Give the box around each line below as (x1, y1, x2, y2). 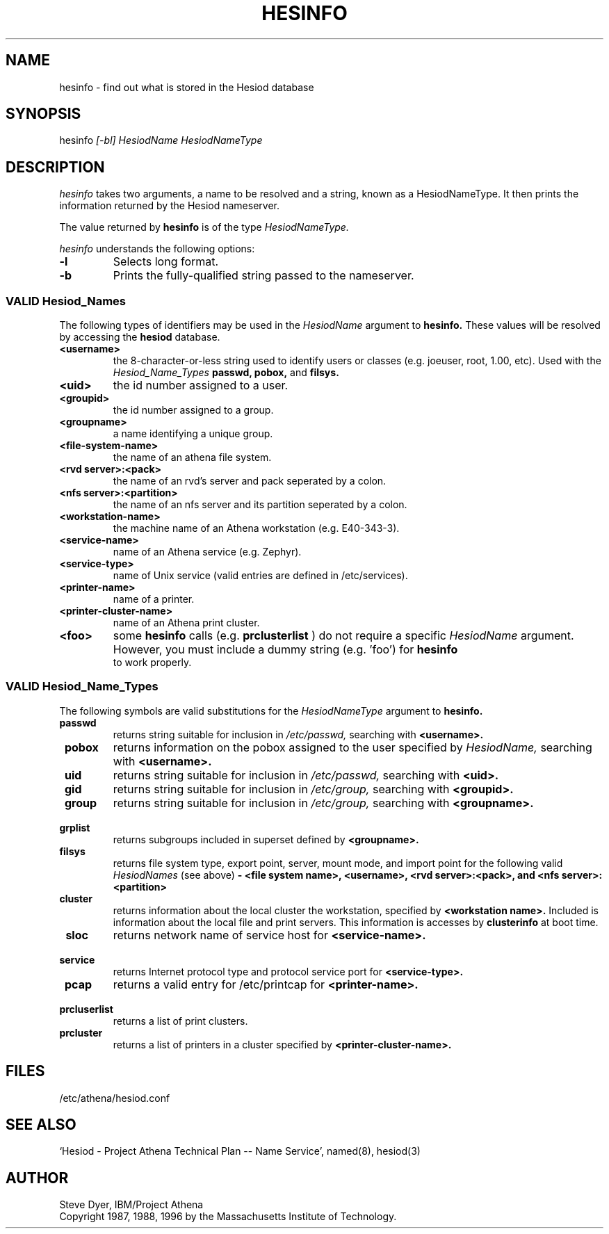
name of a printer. (113, 593, 195, 606)
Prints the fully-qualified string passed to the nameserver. (113, 268, 414, 283)
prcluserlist (59, 1002, 113, 1015)
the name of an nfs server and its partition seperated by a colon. (113, 498, 407, 511)
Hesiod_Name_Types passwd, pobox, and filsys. (113, 366, 339, 379)
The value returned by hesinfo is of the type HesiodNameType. (59, 221, 349, 234)
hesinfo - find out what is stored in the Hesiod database (59, 81, 314, 93)
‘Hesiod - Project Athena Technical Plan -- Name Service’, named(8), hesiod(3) (59, 1145, 421, 1158)
